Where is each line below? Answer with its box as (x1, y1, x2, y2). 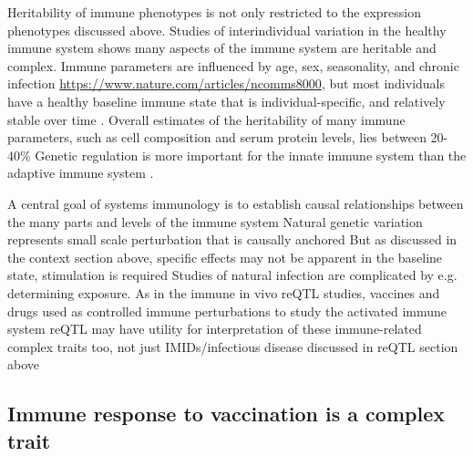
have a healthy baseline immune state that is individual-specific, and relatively (7, 91, 446, 110)
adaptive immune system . (7, 163, 154, 182)
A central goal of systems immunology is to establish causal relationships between (7, 193, 464, 212)
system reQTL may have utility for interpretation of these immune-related (7, 319, 422, 338)
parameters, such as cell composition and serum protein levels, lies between (7, 128, 427, 147)
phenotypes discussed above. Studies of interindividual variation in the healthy (7, 20, 447, 39)
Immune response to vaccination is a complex (7, 399, 445, 428)
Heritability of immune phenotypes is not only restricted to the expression (7, 3, 421, 21)
